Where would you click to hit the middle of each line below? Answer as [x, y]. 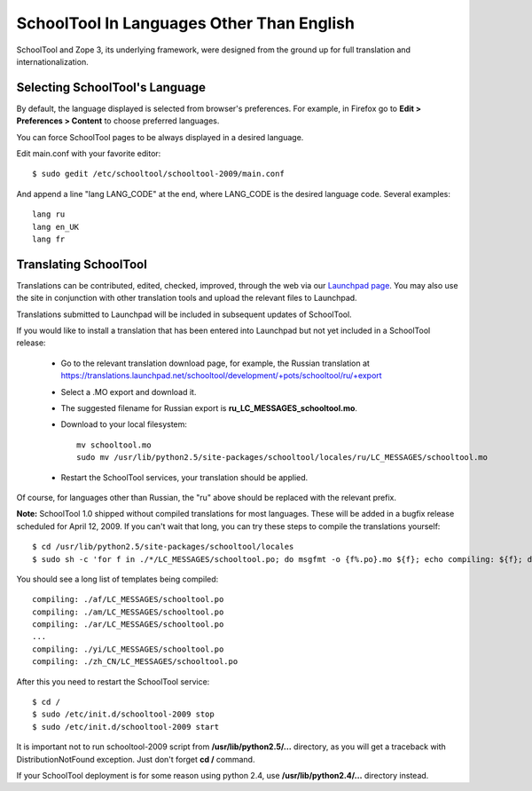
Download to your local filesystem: [124, 424]
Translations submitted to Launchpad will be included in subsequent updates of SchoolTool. [184, 314]
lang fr [49, 239]
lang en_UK [56, 227]
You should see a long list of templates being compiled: [117, 579]
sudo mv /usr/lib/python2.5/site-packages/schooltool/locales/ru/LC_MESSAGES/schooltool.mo [282, 458]
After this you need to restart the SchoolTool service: [113, 681]
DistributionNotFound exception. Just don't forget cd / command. [136, 759]
